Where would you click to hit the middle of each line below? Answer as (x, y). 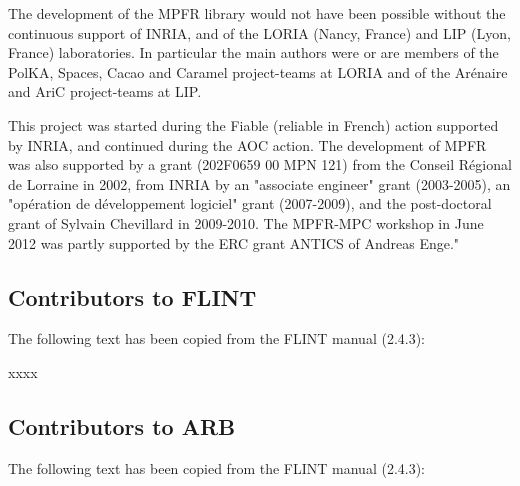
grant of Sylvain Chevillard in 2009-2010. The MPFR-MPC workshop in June (246, 222)
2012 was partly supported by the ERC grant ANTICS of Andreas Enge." (234, 242)
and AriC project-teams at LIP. (105, 91)
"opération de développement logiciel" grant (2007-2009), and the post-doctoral (250, 203)
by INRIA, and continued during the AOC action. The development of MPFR (247, 144)
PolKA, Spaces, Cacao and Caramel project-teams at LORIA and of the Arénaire (258, 71)
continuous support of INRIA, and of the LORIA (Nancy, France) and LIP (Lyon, (259, 32)
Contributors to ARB (122, 425)
